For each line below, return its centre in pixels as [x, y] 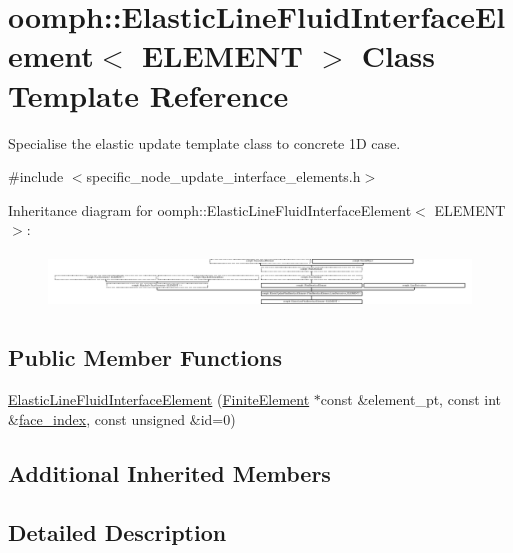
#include [36, 176]
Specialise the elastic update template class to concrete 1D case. [204, 142]
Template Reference [148, 94]
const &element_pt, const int [411, 399]
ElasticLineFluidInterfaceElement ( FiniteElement [159, 399]
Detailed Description [117, 531]
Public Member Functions [145, 357]
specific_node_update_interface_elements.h [223, 176]
